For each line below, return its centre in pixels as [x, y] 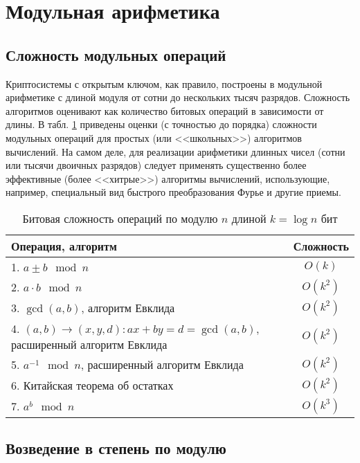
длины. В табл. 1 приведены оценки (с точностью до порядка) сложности [161, 124]
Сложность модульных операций [116, 54]
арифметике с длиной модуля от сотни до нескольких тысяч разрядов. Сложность [178, 97]
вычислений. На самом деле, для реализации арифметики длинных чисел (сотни [175, 151]
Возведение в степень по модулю [116, 448]
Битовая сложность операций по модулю [120, 218]
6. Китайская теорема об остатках [92, 385]
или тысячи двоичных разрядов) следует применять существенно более [156, 165]
